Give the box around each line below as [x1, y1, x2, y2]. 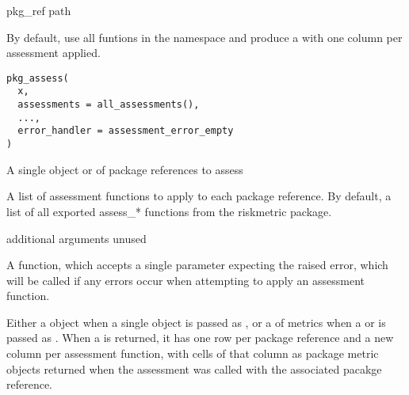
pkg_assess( [6, 72, 69, 84]
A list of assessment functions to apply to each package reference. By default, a [6, 188, 392, 204]
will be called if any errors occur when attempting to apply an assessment [6, 272, 365, 288]
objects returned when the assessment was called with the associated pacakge [6, 360, 382, 377]
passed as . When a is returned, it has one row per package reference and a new [6, 329, 394, 346]
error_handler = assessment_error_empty [17, 125, 234, 137]
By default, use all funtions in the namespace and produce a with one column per [6, 28, 403, 45]
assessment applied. [6, 44, 101, 61]
